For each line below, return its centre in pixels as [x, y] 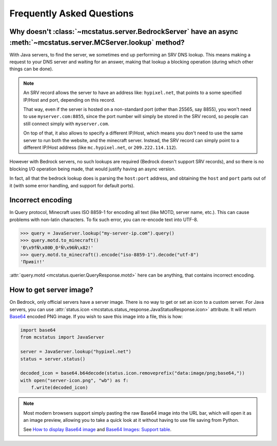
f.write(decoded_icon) [60, 388]
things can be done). [31, 69]
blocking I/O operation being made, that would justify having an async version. [93, 169]
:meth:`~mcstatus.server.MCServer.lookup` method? [97, 42]
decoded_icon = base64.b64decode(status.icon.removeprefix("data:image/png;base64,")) [133, 373]
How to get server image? [51, 290]
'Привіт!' [33, 262]
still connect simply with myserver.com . [66, 124]
